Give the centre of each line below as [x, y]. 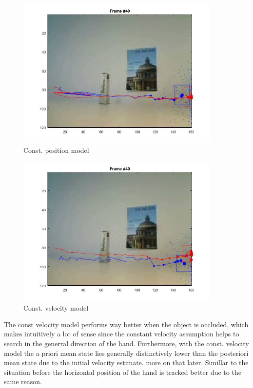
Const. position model [56, 150]
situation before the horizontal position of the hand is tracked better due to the [123, 372]
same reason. [23, 381]
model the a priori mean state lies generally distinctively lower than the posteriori [126, 353]
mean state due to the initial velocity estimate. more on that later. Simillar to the [126, 362]
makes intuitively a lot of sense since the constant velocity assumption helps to [122, 334]
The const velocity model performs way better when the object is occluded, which [126, 324]
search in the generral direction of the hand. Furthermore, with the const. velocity [126, 343]
